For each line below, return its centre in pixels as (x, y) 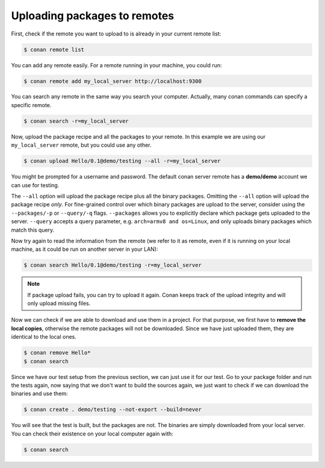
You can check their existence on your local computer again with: (92, 434)
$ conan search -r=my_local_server (76, 121)
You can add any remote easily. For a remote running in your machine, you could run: (116, 65)
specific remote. (31, 105)
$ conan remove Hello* (57, 353)
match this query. (33, 230)
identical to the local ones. (44, 337)
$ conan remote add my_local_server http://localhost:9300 (113, 81)
